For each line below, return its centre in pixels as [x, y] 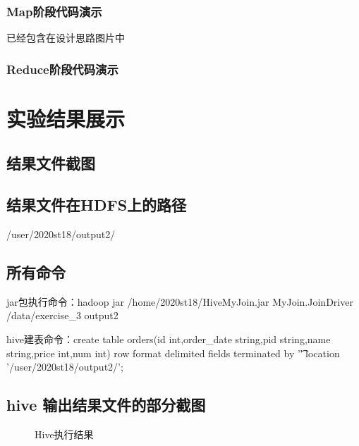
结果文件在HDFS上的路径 [97, 205]
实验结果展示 [66, 118]
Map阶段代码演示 [54, 11]
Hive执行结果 [64, 434]
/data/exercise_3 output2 [62, 315]
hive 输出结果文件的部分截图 [106, 405]
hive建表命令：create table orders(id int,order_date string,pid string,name [169, 339]
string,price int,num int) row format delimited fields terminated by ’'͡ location [173, 353]
